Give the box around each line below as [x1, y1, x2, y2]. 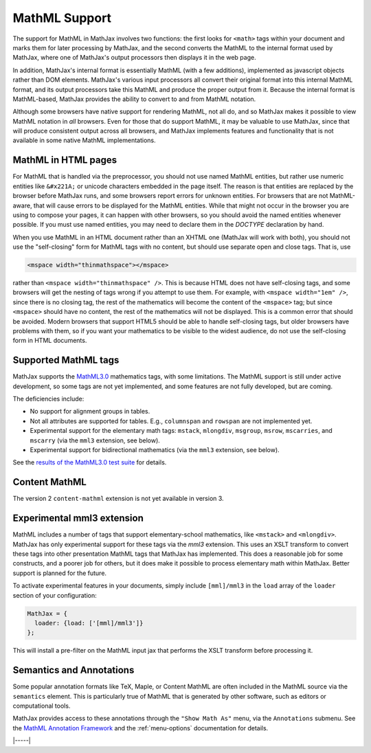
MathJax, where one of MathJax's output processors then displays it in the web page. [12, 54, 257, 62]
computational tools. [12, 701, 71, 710]
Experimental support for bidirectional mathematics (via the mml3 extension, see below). [30, 446, 280, 454]
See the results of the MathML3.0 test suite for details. [12, 458, 167, 467]
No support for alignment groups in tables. [30, 407, 150, 416]
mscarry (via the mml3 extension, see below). [30, 436, 161, 445]
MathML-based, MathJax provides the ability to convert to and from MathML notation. [12, 95, 256, 103]
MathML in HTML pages [12, 155, 117, 166]
